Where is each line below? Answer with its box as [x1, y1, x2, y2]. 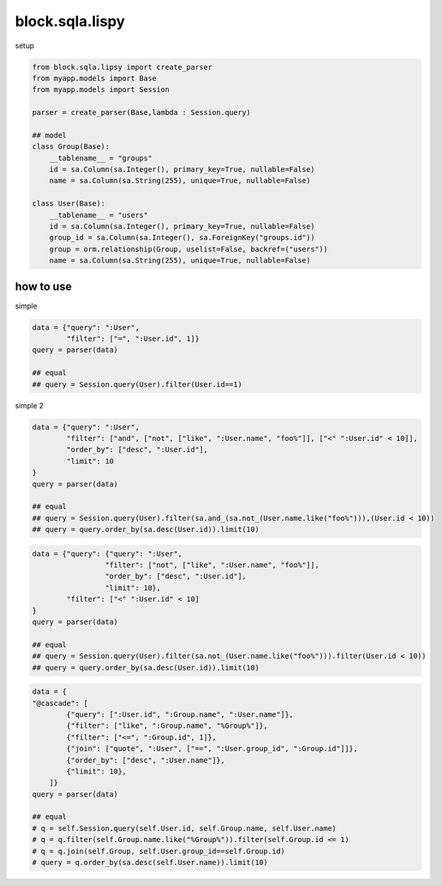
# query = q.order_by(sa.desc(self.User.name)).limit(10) [32, 858, 268, 867]
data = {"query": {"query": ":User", [32, 549, 183, 558]
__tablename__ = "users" [49, 210, 149, 220]
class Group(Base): [32, 142, 110, 151]
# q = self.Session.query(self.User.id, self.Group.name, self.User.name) [32, 823, 337, 833]
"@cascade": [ [32, 698, 89, 708]
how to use [15, 279, 72, 293]
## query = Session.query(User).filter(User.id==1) [32, 379, 243, 389]
